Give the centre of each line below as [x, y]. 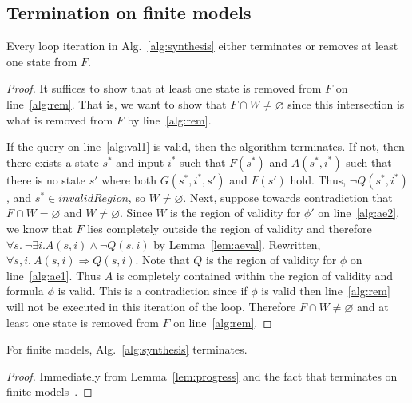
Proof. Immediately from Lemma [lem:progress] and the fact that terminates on [202, 375]
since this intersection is [346, 103]
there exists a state [53, 162]
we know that [40, 228]
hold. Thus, [318, 179]
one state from [42, 61]
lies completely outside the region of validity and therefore [230, 228]
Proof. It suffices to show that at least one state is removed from [164, 88]
